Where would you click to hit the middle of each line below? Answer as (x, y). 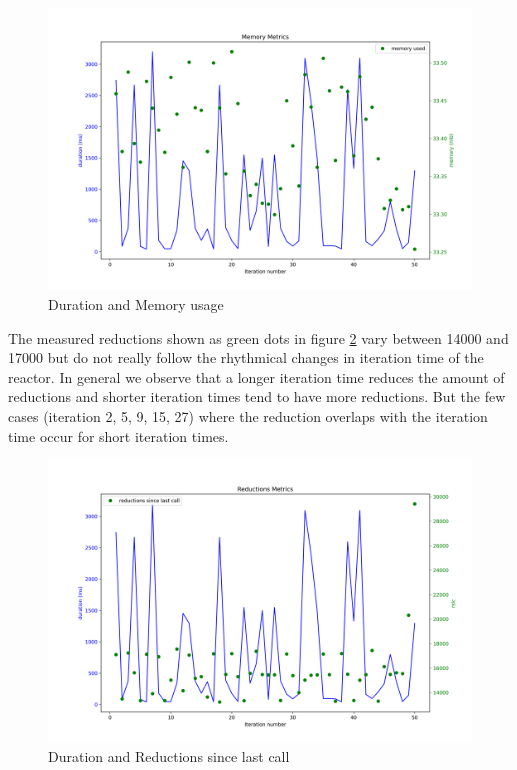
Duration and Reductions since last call (169, 756)
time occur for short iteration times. (118, 435)
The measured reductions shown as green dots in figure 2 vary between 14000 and (258, 337)
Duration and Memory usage (136, 303)
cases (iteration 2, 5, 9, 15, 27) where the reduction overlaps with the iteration (248, 415)
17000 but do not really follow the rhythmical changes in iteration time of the (246, 357)
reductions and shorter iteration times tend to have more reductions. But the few (257, 396)
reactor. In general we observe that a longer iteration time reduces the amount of (256, 376)
